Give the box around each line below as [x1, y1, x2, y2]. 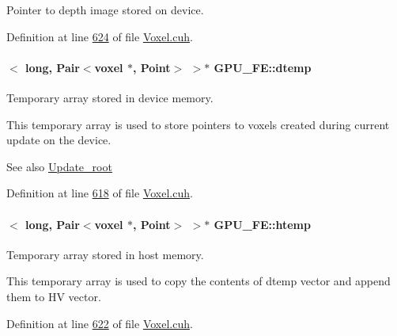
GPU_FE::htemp [214, 216, 311, 232]
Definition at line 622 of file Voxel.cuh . [6, 315, 193, 331]
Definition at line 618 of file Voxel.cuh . [6, 185, 193, 201]
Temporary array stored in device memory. [6, 89, 214, 105]
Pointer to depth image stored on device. [6, 2, 204, 17]
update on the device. [6, 132, 112, 148]
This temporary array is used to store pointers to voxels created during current [6, 116, 390, 132]
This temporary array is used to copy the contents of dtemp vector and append [6, 273, 391, 289]
